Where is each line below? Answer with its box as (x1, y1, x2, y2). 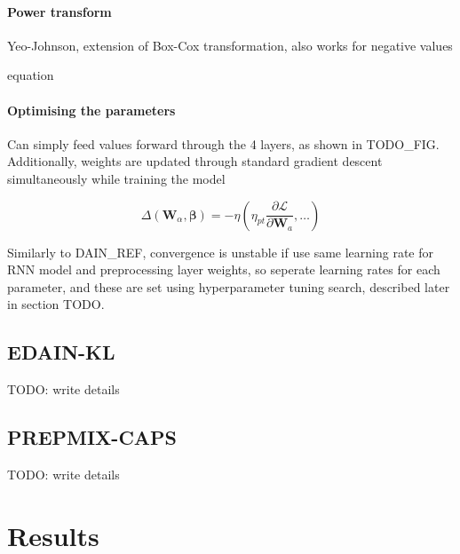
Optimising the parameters (7, 100, 176, 119)
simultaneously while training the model (7, 169, 226, 187)
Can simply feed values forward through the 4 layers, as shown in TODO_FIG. (7, 134, 440, 153)
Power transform (7, 2, 112, 20)
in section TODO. (7, 295, 105, 313)
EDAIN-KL (7, 338, 115, 366)
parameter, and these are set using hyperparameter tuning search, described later (7, 277, 450, 296)
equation (7, 66, 54, 84)
